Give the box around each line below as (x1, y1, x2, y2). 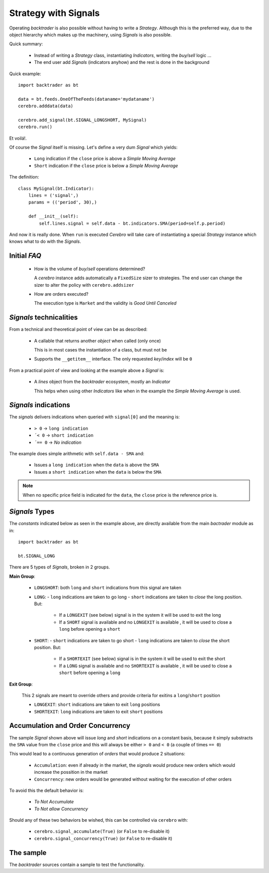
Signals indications (9, 401, 70, 409)
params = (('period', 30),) (28, 199, 97, 205)
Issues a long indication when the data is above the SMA (34, 462, 159, 468)
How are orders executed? (34, 291, 89, 297)
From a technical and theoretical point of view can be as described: (9, 327, 148, 333)
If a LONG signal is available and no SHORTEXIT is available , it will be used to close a (59, 663, 232, 669)
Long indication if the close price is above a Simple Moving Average (34, 156, 176, 162)
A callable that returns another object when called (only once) (34, 338, 161, 344)
